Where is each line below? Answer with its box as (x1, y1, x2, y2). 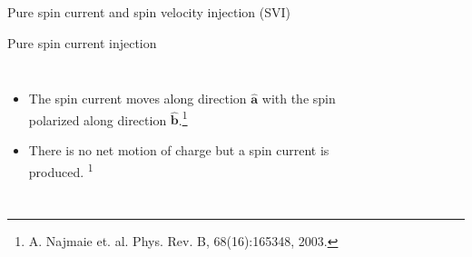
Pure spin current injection (7, 33, 157, 52)
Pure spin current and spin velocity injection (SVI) (7, 3, 291, 21)
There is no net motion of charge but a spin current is (28, 141, 329, 160)
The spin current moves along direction (28, 89, 247, 108)
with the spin (261, 89, 336, 108)
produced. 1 (28, 159, 93, 181)
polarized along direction (28, 110, 167, 129)
